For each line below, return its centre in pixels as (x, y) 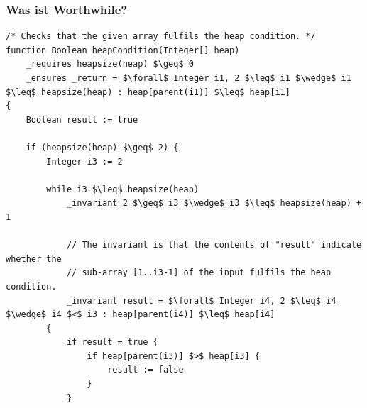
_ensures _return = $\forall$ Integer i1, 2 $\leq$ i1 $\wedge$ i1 (188, 78)
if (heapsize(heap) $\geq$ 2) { (102, 147)
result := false (146, 370)
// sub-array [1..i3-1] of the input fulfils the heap (199, 273)
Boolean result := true (82, 120)
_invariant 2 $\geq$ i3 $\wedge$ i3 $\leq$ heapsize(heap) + (214, 203)
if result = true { (112, 342)
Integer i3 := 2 (84, 161)
